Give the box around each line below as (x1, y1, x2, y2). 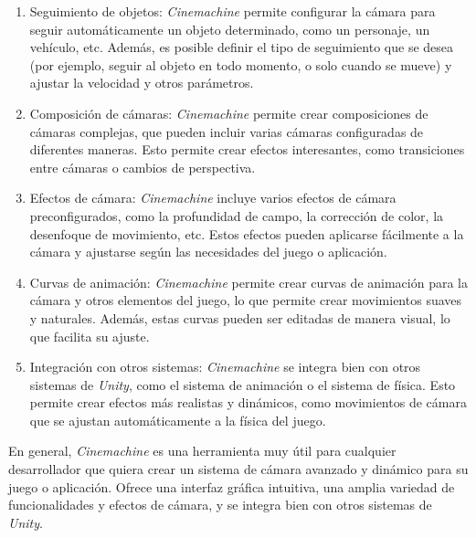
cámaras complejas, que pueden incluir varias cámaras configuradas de (29, 121, 424, 141)
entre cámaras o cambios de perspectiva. (29, 157, 256, 176)
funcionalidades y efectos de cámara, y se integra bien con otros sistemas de (8, 495, 432, 514)
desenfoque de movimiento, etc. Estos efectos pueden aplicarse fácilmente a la (29, 224, 464, 243)
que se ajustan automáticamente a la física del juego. (29, 410, 326, 429)
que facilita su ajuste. (29, 326, 150, 345)
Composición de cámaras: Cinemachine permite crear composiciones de (29, 103, 428, 122)
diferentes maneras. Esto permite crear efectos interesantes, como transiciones (29, 140, 465, 159)
